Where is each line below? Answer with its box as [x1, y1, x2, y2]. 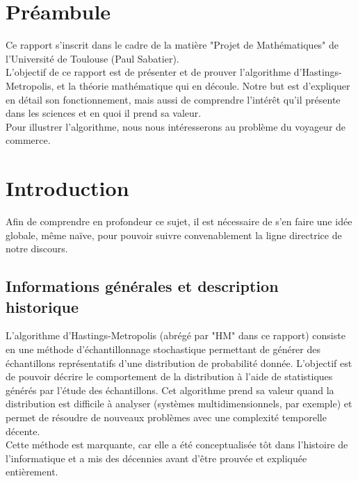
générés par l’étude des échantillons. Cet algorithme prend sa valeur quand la [6, 382, 334, 397]
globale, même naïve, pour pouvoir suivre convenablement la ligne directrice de [6, 227, 342, 242]
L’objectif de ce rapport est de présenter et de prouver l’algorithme [6, 65, 291, 79]
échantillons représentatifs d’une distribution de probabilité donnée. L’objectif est [6, 355, 352, 370]
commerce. [6, 133, 51, 147]
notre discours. [6, 241, 68, 256]
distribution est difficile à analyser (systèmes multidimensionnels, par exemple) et [6, 396, 352, 411]
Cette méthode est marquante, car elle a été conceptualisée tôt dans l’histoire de [6, 437, 348, 452]
